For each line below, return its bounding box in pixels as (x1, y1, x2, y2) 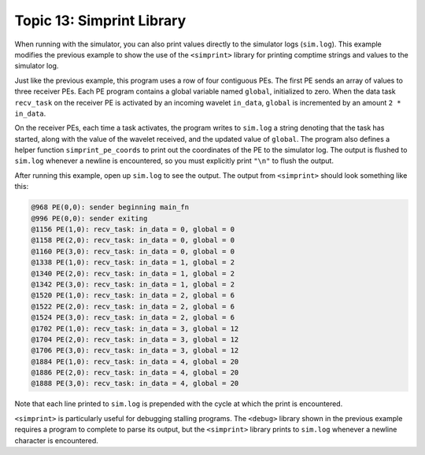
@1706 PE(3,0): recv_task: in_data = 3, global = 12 (31, 346, 239, 355)
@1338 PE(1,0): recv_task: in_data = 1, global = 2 (31, 258, 235, 267)
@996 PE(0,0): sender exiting (31, 213, 148, 223)
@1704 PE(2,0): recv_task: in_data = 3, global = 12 (31, 335, 239, 344)
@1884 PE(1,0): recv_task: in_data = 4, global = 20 (31, 357, 239, 366)
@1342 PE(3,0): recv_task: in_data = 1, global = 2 (31, 279, 235, 289)
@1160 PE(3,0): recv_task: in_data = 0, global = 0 (31, 246, 235, 256)
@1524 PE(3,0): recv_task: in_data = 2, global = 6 (31, 313, 235, 322)
